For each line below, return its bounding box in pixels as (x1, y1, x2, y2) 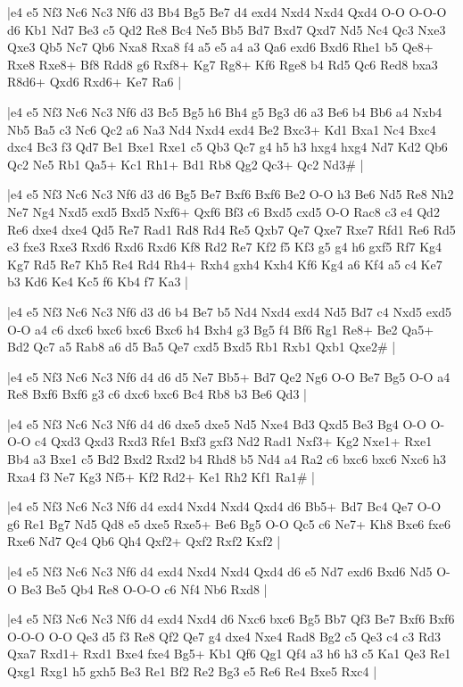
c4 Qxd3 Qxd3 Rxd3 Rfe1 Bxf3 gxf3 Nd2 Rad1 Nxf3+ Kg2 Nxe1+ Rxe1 (35, 432, 433, 451)
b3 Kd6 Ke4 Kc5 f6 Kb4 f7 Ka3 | (7, 272, 188, 291)
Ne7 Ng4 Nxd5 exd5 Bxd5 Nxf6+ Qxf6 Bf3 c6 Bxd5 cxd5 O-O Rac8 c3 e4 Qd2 (7, 202, 440, 220)
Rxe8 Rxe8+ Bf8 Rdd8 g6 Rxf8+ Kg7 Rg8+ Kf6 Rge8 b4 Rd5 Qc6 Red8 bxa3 (7, 54, 438, 73)
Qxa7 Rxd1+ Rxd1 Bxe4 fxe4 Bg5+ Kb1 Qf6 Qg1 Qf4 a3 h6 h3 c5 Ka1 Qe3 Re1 (7, 644, 451, 663)
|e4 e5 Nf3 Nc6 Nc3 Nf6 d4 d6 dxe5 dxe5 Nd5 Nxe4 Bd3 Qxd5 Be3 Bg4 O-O (7, 414, 426, 433)
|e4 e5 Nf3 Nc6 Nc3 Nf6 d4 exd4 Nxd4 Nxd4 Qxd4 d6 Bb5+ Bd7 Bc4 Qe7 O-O (7, 497, 442, 516)
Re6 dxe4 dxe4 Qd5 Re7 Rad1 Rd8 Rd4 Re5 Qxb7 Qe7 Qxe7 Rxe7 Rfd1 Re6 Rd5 (7, 219, 456, 238)
